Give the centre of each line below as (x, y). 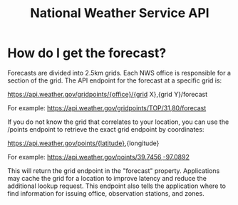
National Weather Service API (120, 13)
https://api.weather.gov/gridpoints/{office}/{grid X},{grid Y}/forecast (108, 94)
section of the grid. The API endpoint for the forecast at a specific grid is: (115, 80)
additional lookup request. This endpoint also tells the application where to (117, 186)
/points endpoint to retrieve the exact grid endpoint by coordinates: (106, 129)
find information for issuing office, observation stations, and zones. (106, 193)
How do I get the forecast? (87, 53)
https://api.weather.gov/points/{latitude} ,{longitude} (83, 143)
